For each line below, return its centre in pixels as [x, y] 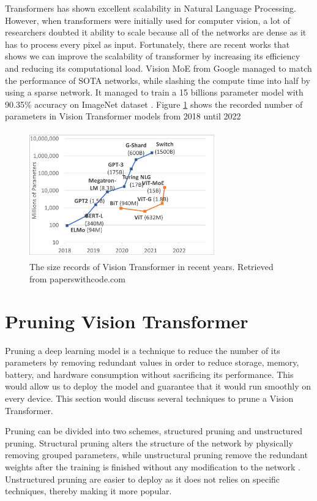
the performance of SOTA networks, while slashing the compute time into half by [158, 80]
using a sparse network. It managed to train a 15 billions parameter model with [154, 92]
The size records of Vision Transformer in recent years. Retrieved [151, 267]
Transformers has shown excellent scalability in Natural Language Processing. [151, 8]
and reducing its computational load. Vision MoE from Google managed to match [158, 68]
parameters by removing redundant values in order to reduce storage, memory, [152, 362]
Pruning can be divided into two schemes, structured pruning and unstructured [154, 431]
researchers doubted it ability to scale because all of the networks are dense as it [156, 32]
